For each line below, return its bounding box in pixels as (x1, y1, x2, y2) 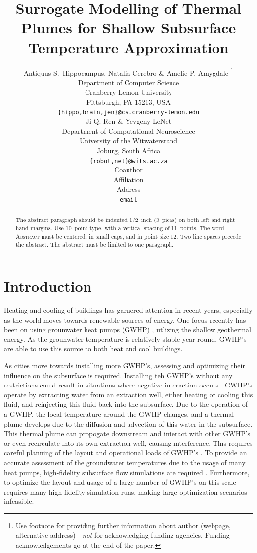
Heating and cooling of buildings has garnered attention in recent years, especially (4, 305, 253, 315)
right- (222, 216, 237, 224)
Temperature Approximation (28, 37, 229, 57)
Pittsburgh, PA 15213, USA (86, 96, 171, 107)
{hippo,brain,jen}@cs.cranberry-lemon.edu (57, 109, 200, 116)
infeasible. (4, 496, 34, 506)
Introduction (4, 276, 92, 296)
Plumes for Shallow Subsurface (21, 17, 236, 38)
